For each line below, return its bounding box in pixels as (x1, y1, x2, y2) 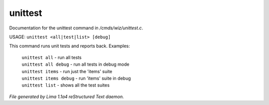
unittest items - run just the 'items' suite (21, 68, 113, 74)
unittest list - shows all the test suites (21, 82, 110, 88)
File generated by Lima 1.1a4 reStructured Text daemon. (9, 94, 124, 100)
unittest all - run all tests (21, 54, 82, 60)
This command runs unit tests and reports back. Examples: (9, 43, 130, 49)
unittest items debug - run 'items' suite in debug (21, 75, 132, 81)
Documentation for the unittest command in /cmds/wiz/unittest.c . (9, 25, 143, 31)
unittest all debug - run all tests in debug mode (21, 61, 130, 67)
